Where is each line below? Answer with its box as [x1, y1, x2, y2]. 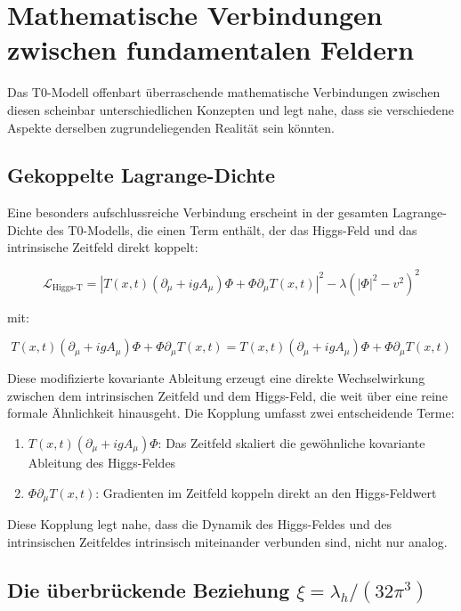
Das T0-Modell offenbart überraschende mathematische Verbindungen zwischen [7, 83, 441, 102]
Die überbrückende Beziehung [7, 575, 290, 603]
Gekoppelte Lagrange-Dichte [7, 161, 276, 189]
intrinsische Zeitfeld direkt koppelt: [7, 238, 198, 257]
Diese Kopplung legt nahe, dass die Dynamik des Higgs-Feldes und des [7, 515, 392, 533]
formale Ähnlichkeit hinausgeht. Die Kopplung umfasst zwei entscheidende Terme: [7, 403, 455, 422]
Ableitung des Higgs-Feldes [28, 452, 176, 471]
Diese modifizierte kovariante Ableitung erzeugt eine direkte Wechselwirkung [7, 369, 425, 387]
